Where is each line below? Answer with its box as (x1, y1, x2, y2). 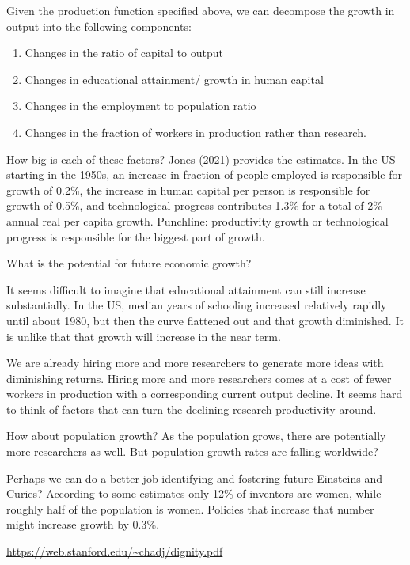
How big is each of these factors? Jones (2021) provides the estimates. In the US (6, 150, 396, 167)
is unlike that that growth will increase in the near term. (6, 328, 281, 344)
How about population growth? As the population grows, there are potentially (6, 427, 386, 444)
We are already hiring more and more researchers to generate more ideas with (6, 355, 384, 371)
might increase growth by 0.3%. (6, 516, 160, 533)
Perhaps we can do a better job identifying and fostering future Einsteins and (6, 469, 382, 486)
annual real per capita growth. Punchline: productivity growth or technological (6, 212, 389, 229)
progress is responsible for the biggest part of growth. (6, 228, 265, 245)
